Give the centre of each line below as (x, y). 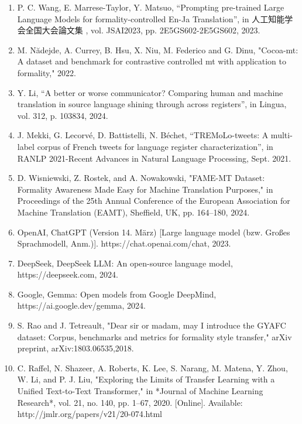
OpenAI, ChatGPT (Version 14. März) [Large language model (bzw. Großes (154, 232)
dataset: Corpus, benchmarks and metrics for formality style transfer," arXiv (155, 336)
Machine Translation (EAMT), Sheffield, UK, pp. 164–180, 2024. (133, 212)
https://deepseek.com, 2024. (68, 274)
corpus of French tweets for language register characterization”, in (155, 146)
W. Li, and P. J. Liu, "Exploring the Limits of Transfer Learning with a (146, 379)
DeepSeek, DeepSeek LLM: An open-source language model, (125, 263)
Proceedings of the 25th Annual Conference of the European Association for (154, 201)
